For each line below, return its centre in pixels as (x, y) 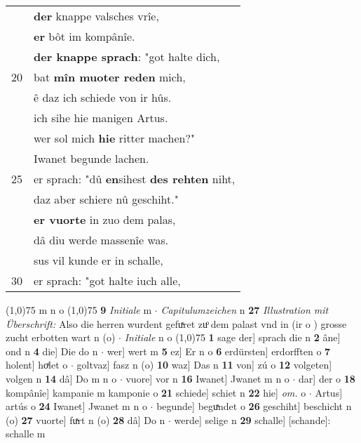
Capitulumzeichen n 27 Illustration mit (245, 310)
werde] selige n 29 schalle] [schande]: (252, 419)
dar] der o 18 (327, 378)
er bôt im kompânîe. (84, 36)
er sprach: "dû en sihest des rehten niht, (135, 179)
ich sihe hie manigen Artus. (101, 118)
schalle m (26, 434)
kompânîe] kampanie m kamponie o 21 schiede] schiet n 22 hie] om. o (156, 392)
